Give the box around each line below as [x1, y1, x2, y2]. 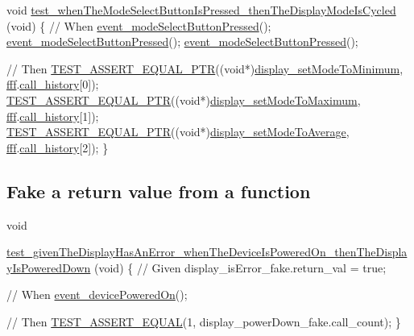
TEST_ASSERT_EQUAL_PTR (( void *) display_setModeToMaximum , [6, 91, 361, 108]
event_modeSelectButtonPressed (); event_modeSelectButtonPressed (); [6, 33, 358, 50]
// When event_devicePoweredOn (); [6, 286, 188, 303]
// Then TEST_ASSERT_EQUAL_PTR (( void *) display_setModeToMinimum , [6, 60, 404, 77]
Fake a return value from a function [6, 178, 311, 203]
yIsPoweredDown [6, 259, 91, 276]
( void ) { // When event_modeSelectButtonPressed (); [6, 17, 271, 34]
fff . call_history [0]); [6, 76, 99, 93]
